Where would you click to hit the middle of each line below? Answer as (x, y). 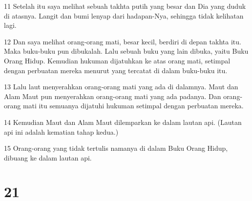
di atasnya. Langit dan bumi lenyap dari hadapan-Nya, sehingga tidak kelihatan (124, 15)
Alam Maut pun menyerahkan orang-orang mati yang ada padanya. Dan (113, 96)
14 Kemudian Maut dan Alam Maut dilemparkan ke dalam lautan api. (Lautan (123, 122)
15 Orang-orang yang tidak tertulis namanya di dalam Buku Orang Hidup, (116, 148)
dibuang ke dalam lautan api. (48, 157)
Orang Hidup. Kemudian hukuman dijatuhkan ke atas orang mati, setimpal (117, 60)
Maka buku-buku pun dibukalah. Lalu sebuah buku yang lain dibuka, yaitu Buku (126, 51)
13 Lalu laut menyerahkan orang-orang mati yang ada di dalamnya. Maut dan (121, 87)
